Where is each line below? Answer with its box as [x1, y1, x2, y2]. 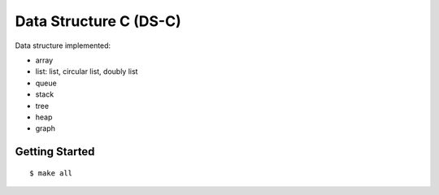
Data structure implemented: [15, 41, 111, 50]
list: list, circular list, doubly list [35, 67, 138, 76]
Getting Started [15, 145, 95, 158]
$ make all [29, 168, 73, 178]
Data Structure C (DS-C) [15, 12, 182, 30]
